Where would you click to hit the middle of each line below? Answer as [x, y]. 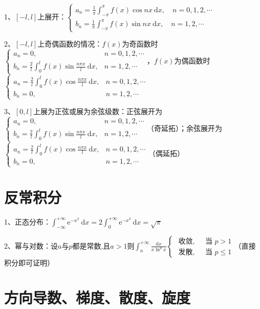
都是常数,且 [91, 245]
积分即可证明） [29, 262]
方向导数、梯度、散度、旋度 [97, 297]
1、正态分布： [27, 221]
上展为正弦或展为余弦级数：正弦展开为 [98, 111]
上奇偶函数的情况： [70, 44]
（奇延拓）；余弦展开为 [185, 128]
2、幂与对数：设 [31, 245]
